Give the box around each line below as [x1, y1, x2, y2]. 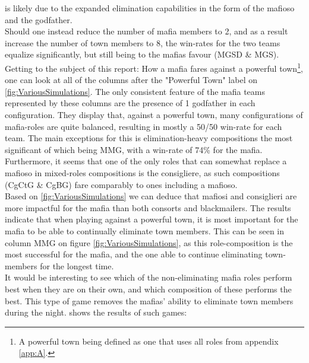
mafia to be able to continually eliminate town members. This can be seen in [5, 224, 285, 237]
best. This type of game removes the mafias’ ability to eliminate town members [5, 294, 294, 307]
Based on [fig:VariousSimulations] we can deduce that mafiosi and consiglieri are [5, 190, 297, 202]
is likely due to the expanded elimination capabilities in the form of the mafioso [5, 2, 295, 14]
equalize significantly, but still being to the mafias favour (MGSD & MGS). [5, 48, 279, 60]
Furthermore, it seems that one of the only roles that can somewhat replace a [5, 155, 287, 167]
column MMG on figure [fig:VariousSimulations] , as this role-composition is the [5, 236, 293, 249]
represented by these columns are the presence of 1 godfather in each [5, 97, 256, 109]
